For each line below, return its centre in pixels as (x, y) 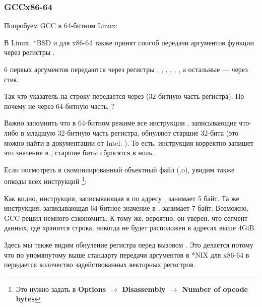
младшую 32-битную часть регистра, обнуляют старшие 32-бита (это (133, 132)
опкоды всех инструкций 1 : (45, 180)
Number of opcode (215, 289)
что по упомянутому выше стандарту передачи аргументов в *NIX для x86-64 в (127, 254)
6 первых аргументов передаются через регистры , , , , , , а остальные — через (126, 69)
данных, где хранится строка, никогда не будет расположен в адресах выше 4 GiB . (130, 228)
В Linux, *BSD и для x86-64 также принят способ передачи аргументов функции (129, 42)
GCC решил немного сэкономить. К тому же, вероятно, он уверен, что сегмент (126, 218)
